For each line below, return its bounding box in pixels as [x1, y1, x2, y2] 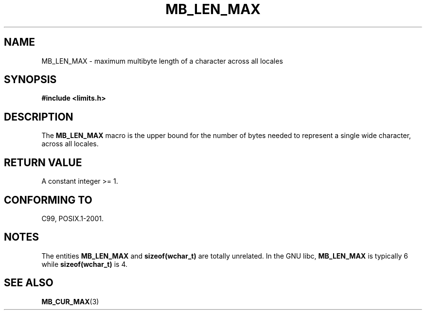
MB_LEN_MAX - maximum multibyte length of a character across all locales [41, 56, 283, 65]
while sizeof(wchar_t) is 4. [41, 260, 127, 268]
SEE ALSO [4, 277, 53, 289]
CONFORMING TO [4, 193, 92, 206]
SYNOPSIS [4, 73, 57, 86]
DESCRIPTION [4, 110, 73, 123]
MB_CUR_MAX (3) [41, 297, 99, 306]
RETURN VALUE [4, 156, 82, 169]
